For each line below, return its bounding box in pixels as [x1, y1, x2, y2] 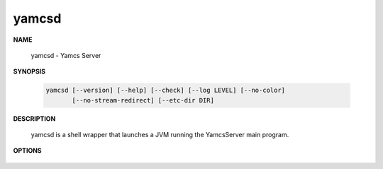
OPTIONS [13, 146, 42, 155]
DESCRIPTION [13, 114, 56, 123]
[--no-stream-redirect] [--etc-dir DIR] [72, 96, 214, 104]
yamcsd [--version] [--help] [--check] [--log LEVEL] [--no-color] [45, 86, 286, 95]
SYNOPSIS [13, 67, 46, 76]
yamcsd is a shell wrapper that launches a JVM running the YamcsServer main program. [30, 131, 289, 139]
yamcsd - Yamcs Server [30, 51, 101, 59]
